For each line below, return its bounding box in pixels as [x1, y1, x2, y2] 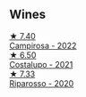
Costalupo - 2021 [9, 59, 73, 69]
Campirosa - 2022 [9, 40, 77, 51]
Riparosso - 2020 [9, 77, 74, 88]
